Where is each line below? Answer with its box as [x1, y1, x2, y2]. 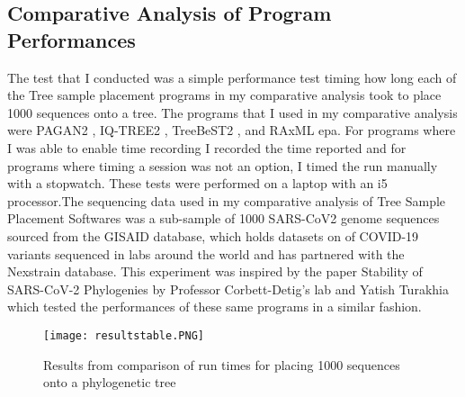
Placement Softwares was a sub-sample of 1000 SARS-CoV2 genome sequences [7, 209, 440, 228]
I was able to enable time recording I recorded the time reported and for [7, 138, 407, 157]
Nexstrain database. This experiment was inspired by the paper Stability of [7, 262, 423, 281]
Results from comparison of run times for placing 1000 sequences [43, 355, 400, 374]
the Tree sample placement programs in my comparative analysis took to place [7, 86, 442, 104]
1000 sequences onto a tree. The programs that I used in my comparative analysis [7, 103, 458, 122]
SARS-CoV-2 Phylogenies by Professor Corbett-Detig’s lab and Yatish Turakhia [7, 279, 449, 298]
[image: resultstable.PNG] [43, 329, 204, 342]
